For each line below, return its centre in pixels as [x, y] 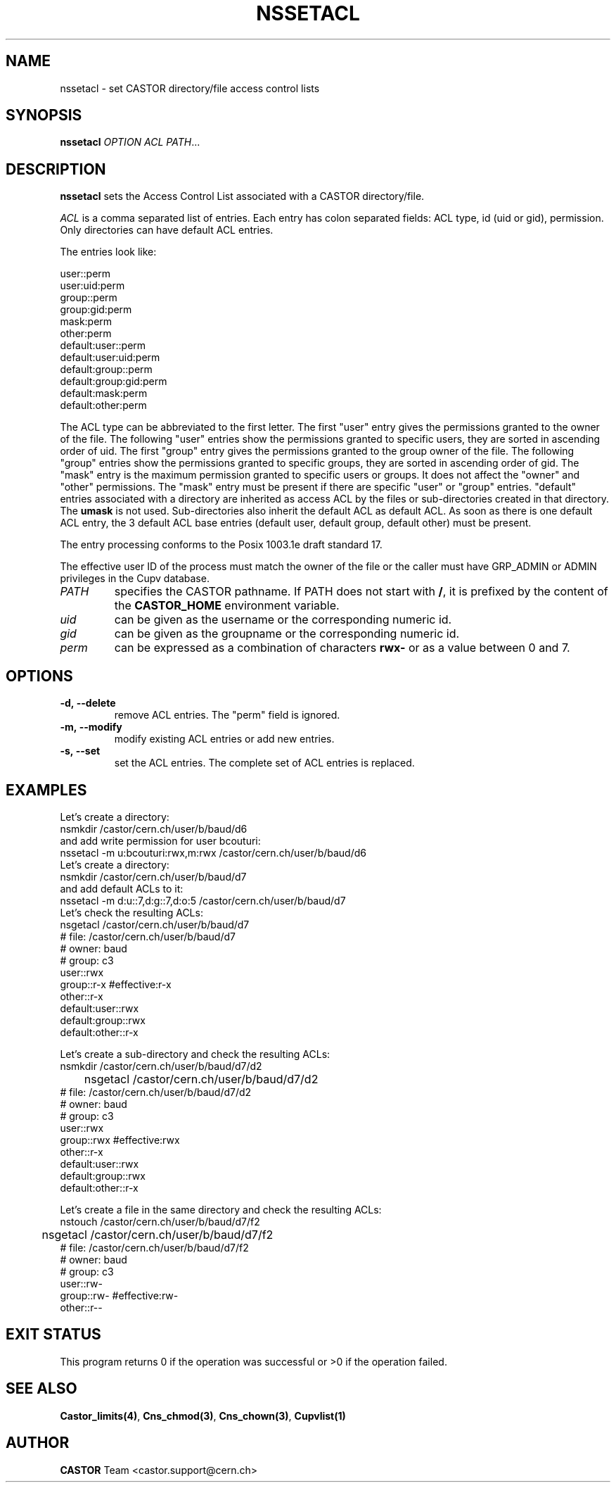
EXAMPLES [46, 790]
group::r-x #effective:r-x [116, 984]
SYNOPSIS [44, 115]
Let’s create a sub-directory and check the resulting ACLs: [195, 1054]
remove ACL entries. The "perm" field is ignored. [227, 715]
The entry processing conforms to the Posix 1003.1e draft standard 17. [221, 545]
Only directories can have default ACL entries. [167, 230]
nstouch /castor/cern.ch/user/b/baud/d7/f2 [160, 1221]
